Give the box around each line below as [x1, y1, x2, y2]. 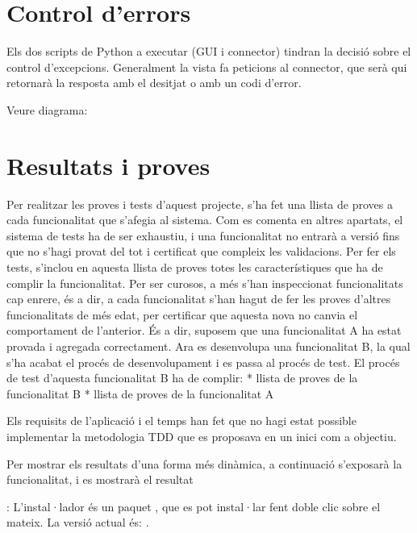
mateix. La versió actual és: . [6, 514, 149, 531]
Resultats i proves [6, 148, 211, 181]
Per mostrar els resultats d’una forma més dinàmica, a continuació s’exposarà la [6, 455, 402, 472]
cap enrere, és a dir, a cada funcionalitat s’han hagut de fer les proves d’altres [6, 290, 391, 307]
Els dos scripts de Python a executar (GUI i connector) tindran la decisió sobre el [6, 43, 411, 60]
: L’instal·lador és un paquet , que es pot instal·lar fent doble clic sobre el [6, 498, 381, 514]
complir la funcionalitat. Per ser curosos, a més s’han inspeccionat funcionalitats [6, 274, 403, 291]
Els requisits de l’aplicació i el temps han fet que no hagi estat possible [6, 412, 357, 429]
